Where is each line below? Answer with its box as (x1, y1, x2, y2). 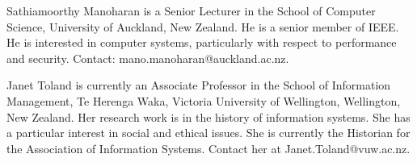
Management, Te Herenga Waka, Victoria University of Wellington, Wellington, (6, 92, 401, 109)
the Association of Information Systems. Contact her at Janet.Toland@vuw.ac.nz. (6, 139, 411, 156)
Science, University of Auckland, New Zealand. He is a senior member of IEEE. (6, 18, 399, 35)
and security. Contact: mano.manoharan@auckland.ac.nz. (6, 49, 289, 66)
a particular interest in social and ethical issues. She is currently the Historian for (6, 124, 411, 141)
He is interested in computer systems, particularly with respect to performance (6, 34, 397, 51)
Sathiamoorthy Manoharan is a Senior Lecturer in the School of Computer (6, 2, 376, 19)
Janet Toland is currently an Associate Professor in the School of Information (6, 77, 391, 93)
